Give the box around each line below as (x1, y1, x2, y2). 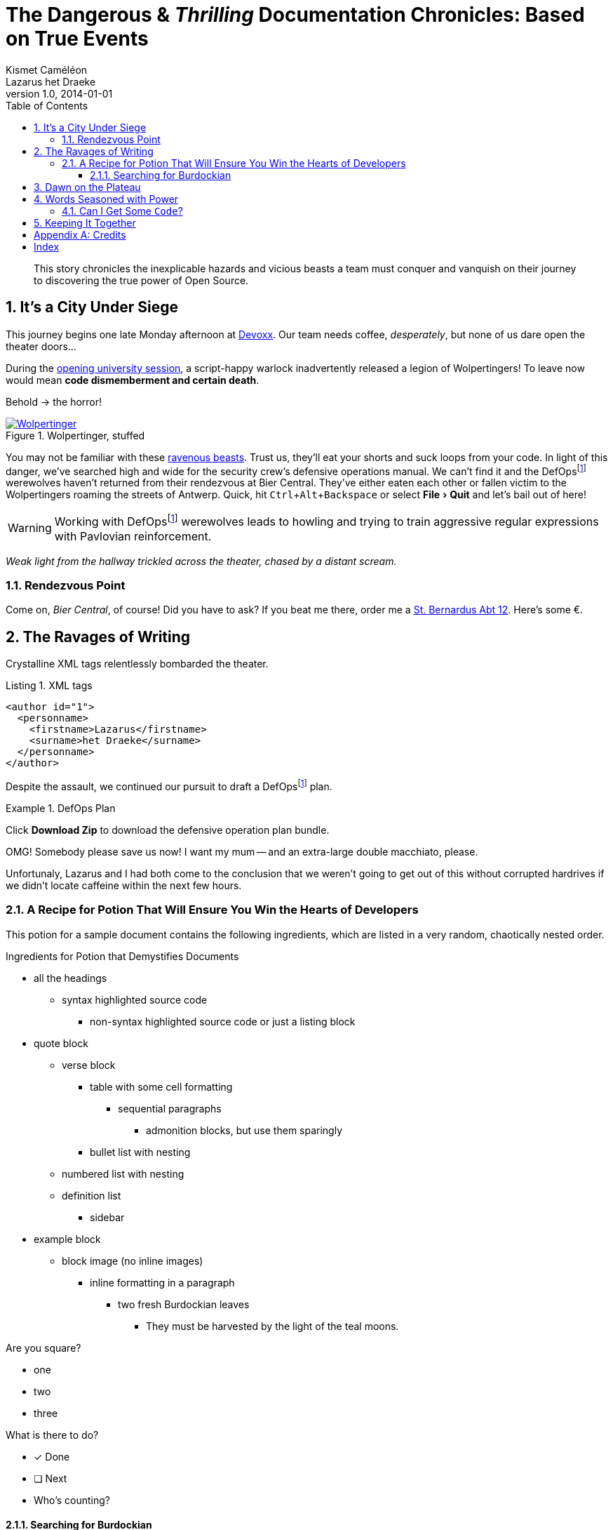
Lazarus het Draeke (6, 75, 96, 88)
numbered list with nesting (62, 1167, 184, 1180)
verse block (62, 1058, 116, 1071)
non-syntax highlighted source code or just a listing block (90, 1015, 356, 1027)
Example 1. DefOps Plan (6, 801, 116, 814)
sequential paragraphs (118, 1102, 222, 1115)
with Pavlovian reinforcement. (54, 528, 212, 543)
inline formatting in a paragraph (90, 1276, 235, 1289)
